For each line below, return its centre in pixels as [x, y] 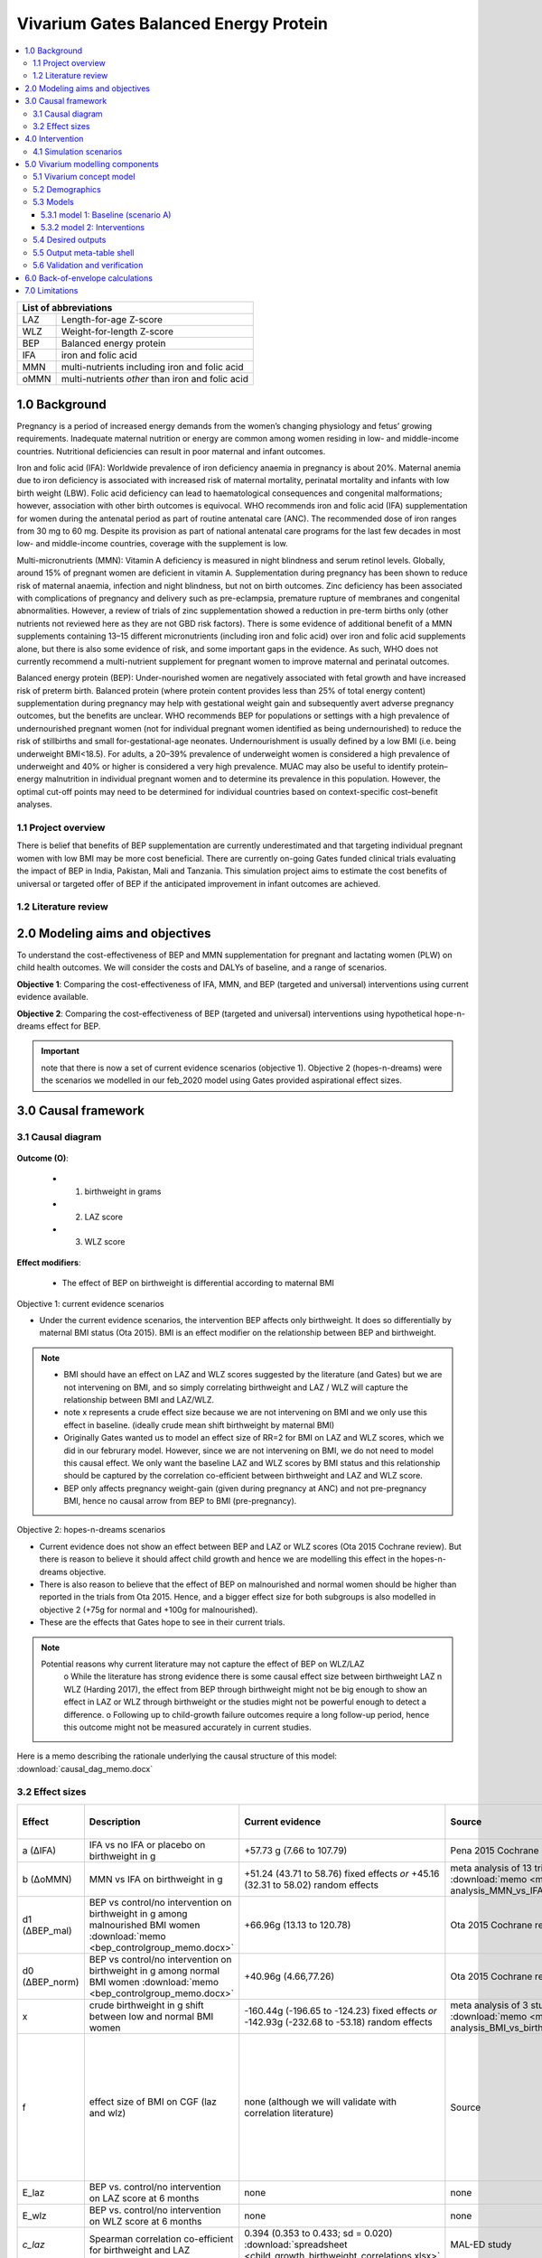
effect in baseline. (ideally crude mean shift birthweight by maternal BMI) [199, 1425]
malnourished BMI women [145, 1925]
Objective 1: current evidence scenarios [90, 1303]
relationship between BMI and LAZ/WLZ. [139, 1399]
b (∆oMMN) [47, 1879]
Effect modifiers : [49, 1262]
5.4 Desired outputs [70, 240]
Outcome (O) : [43, 1158]
